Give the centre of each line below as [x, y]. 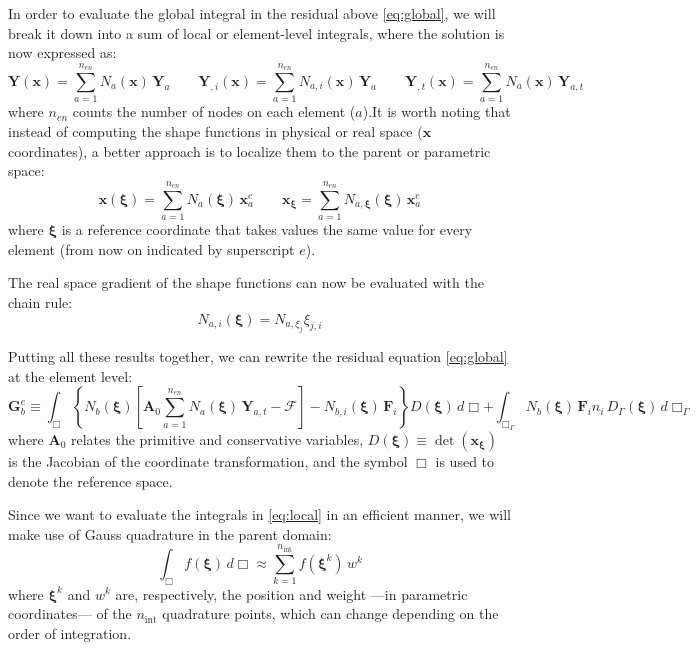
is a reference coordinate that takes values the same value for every [267, 229]
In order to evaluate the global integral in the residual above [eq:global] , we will [252, 13]
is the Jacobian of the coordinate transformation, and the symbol [208, 460]
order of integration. [70, 632]
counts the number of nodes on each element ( [214, 111]
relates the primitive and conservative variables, [217, 438]
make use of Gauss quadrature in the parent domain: [170, 533]
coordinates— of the [70, 613]
